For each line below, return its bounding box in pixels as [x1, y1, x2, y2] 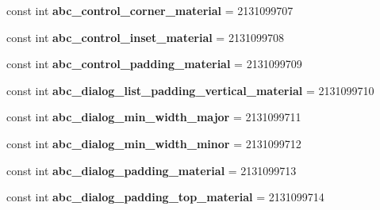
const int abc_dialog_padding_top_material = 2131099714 [6, 189, 324, 205]
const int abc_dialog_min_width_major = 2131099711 [6, 109, 301, 125]
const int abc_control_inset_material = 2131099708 [6, 29, 284, 45]
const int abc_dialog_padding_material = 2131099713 [6, 162, 297, 178]
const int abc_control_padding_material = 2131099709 [6, 55, 302, 72]
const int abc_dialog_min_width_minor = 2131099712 [6, 135, 301, 151]
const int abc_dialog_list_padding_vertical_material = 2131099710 [6, 82, 374, 98]
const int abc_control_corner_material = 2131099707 [6, 2, 294, 18]
